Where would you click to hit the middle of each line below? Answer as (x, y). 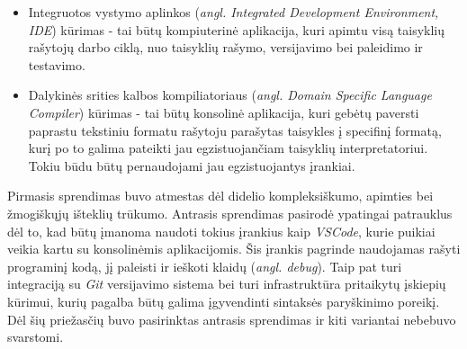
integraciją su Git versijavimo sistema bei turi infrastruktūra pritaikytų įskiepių (227, 284)
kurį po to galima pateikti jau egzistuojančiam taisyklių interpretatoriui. (228, 148)
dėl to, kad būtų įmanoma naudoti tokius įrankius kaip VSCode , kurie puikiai (221, 231)
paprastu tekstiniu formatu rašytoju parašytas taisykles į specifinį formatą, (235, 130)
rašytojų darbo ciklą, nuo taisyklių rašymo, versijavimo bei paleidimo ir (225, 47)
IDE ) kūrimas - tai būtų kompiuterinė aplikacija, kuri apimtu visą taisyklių (237, 29)
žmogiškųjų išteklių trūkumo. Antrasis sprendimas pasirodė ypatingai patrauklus (230, 213)
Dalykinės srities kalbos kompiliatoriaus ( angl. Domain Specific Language (230, 95)
